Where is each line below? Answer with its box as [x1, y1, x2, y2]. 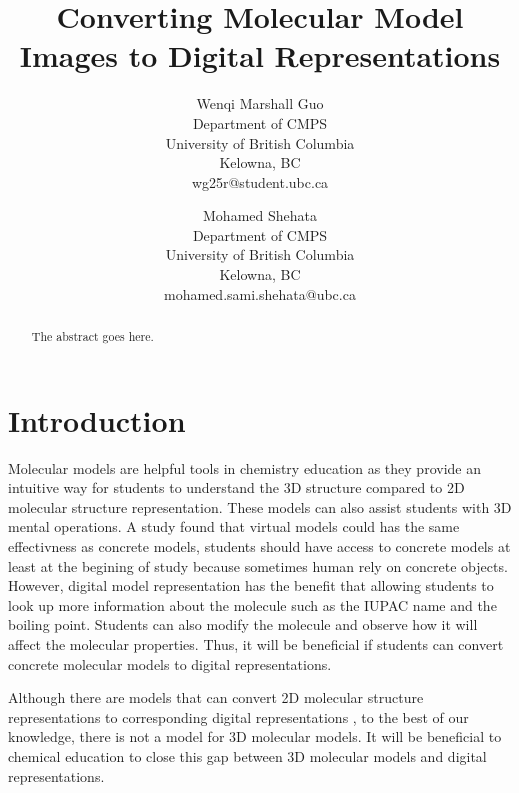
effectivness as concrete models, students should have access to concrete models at [8, 536, 511, 557]
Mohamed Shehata [203, 205, 317, 226]
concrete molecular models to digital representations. [8, 653, 332, 674]
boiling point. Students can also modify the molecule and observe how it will [8, 614, 478, 635]
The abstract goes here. [31, 328, 154, 345]
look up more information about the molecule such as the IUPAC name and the [8, 594, 497, 615]
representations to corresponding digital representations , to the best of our [8, 706, 469, 727]
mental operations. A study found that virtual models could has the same [8, 516, 460, 537]
